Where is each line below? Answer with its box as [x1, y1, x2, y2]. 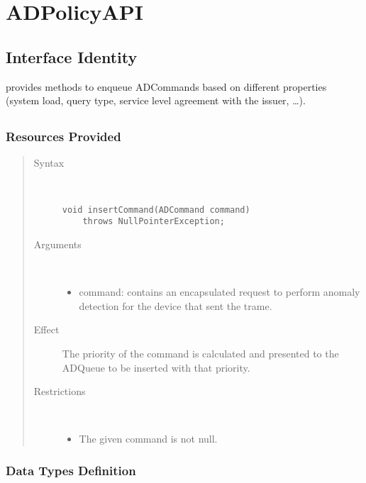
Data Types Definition [6, 461, 136, 479]
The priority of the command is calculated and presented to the [62, 345, 339, 360]
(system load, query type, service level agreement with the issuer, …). [6, 93, 306, 108]
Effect [33, 322, 60, 337]
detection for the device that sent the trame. [79, 298, 272, 313]
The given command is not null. [79, 431, 218, 446]
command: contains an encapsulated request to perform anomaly [79, 284, 360, 299]
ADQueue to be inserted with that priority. [62, 360, 250, 374]
